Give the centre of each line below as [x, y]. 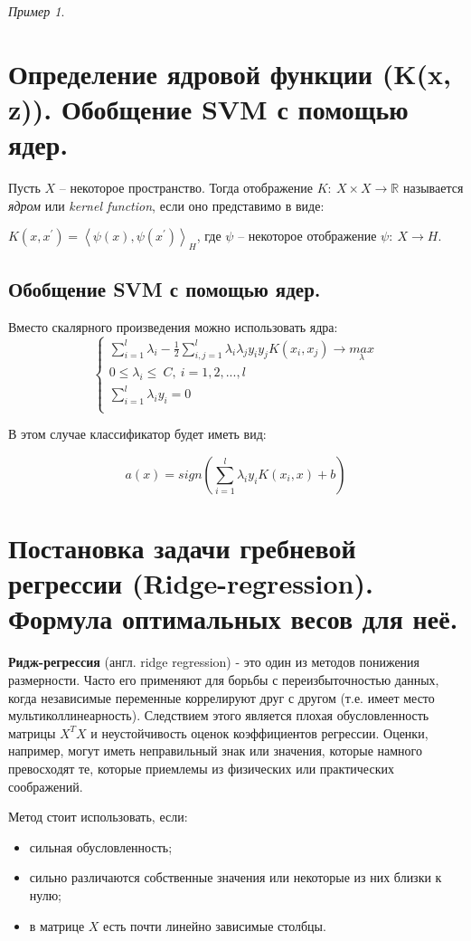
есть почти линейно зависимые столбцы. [215, 925]
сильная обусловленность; [101, 846]
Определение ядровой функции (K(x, [230, 73]
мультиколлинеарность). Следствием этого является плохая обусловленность [219, 715]
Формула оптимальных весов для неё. [233, 618]
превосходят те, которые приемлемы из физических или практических [201, 768]
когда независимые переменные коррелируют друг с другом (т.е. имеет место [221, 697]
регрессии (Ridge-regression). [191, 583]
